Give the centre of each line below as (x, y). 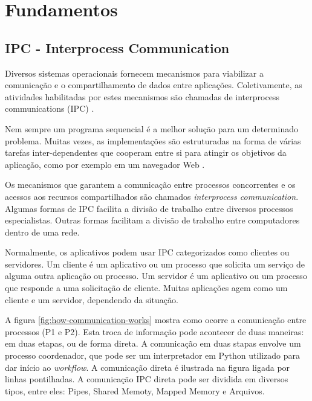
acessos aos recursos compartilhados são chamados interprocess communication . (152, 196)
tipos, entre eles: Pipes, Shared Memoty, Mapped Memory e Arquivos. (135, 390)
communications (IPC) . (50, 108)
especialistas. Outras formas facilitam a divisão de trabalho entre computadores (152, 220)
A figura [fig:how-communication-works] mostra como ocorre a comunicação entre (156, 320)
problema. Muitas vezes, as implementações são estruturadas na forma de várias (153, 140)
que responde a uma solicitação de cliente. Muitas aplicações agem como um (146, 288)
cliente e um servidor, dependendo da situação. (92, 299)
